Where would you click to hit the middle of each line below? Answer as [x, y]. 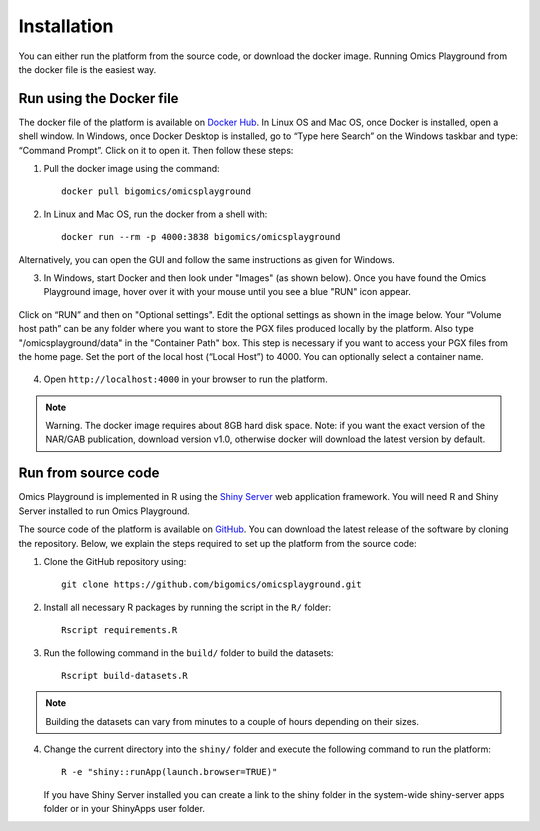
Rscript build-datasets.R [125, 675]
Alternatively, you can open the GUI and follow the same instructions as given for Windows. [206, 259]
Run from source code [89, 473]
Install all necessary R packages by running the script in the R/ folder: [187, 607]
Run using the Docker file [98, 98]
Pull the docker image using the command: [131, 169]
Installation [66, 26]
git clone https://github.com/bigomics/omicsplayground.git [211, 584]
